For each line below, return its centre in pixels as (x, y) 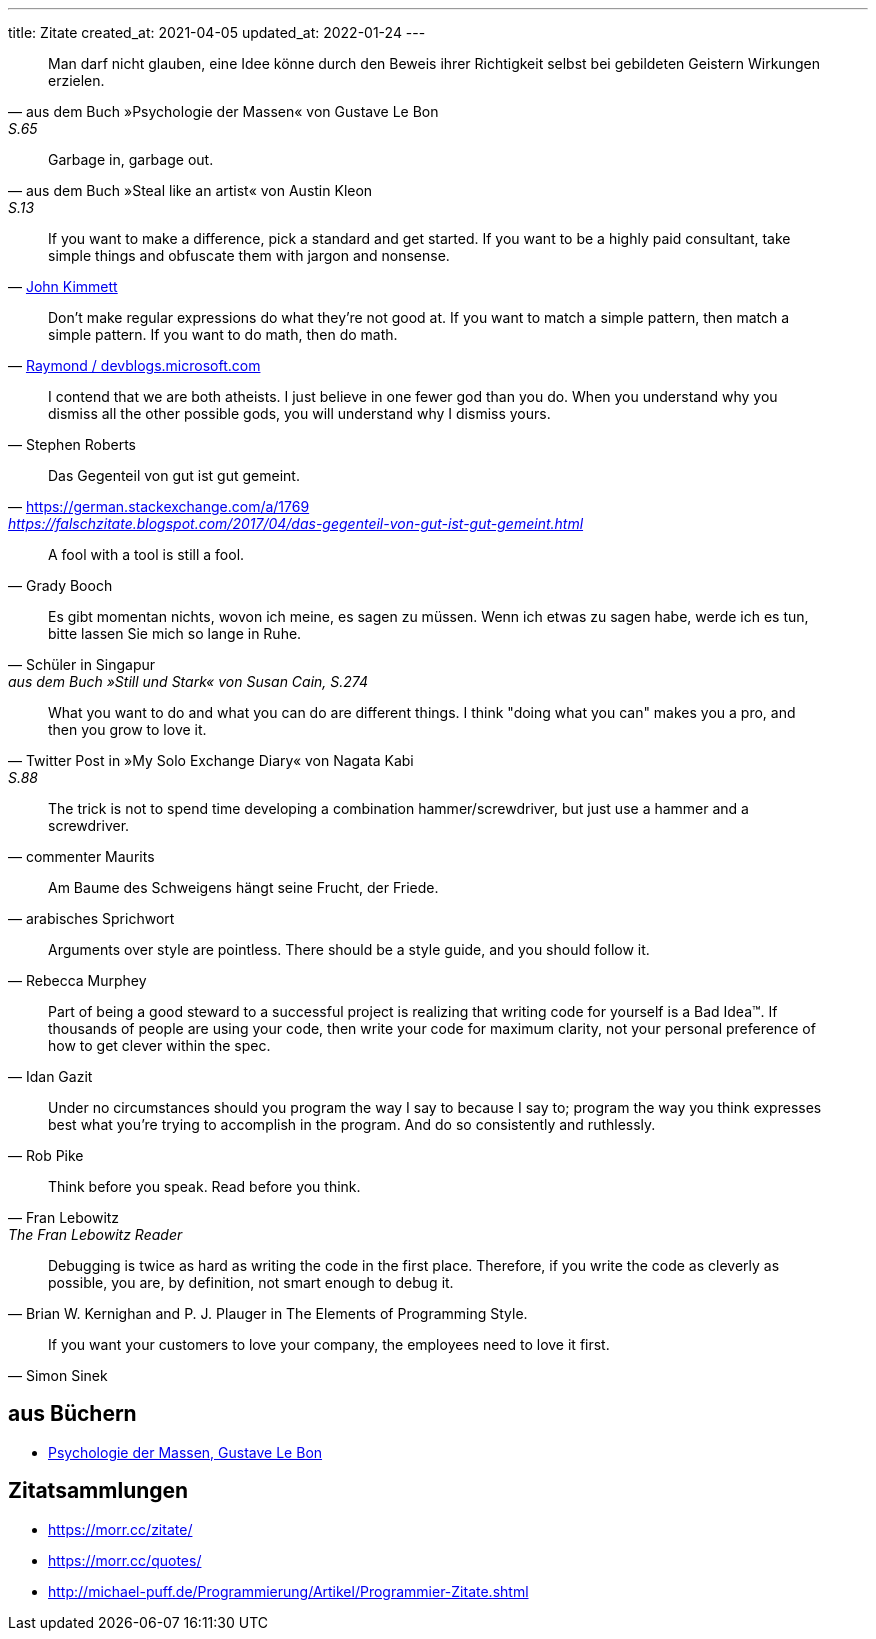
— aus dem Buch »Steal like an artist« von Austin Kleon (190, 190)
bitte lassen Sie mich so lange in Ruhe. (175, 633)
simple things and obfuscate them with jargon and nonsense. (249, 255)
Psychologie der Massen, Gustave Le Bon (185, 1452)
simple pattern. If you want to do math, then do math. (223, 334)
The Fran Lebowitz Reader (95, 1234)
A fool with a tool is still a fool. (146, 554)
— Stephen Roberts (72, 444)
